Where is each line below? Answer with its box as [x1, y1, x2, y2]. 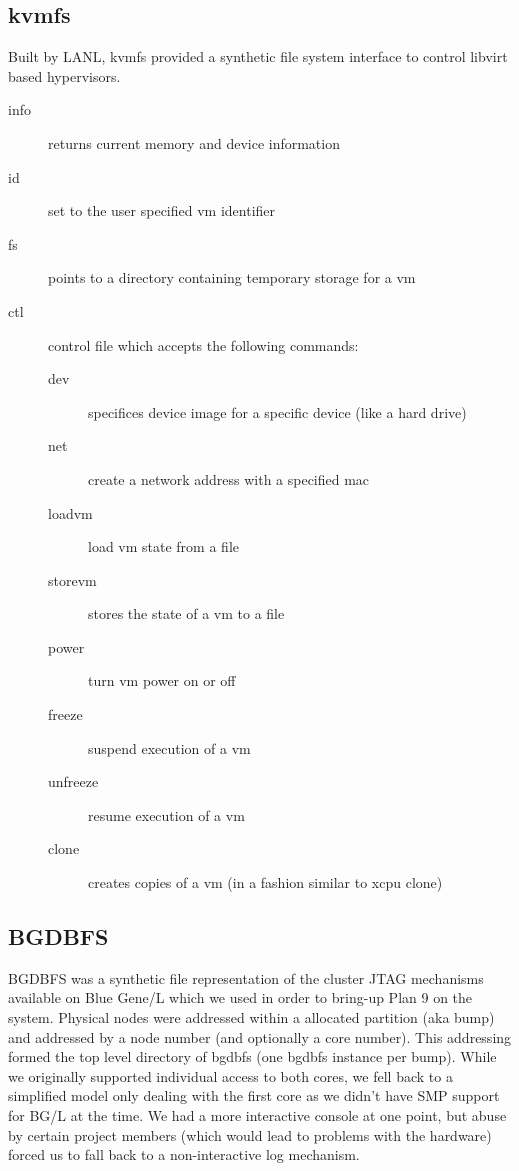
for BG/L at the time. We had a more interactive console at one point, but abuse [8, 1105, 507, 1125]
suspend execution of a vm [88, 737, 251, 758]
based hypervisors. [8, 65, 121, 86]
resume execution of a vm [88, 804, 245, 825]
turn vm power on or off [88, 670, 236, 691]
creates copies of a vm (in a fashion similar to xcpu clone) [88, 872, 443, 893]
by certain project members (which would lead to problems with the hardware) [8, 1124, 492, 1145]
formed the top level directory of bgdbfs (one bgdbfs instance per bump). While [8, 1046, 497, 1067]
